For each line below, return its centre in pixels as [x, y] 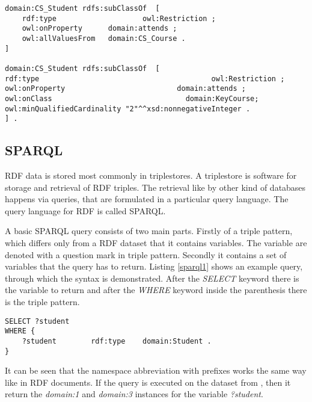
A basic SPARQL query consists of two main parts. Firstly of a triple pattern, [149, 231]
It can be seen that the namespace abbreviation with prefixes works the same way [156, 370]
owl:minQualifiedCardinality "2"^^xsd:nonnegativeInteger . [128, 109]
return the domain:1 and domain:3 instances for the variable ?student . [134, 394]
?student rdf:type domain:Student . [117, 341]
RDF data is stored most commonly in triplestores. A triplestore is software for [151, 175]
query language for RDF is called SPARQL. [85, 210]
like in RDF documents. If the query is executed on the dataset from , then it [148, 382]
